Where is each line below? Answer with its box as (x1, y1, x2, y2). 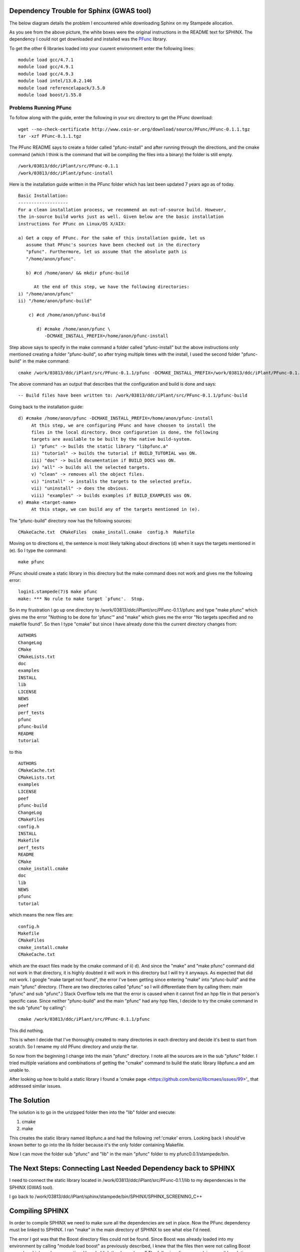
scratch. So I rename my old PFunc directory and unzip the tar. (9, 1044, 138, 1050)
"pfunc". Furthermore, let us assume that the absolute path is (25, 249, 187, 255)
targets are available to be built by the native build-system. (31, 436, 192, 442)
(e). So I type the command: (9, 547, 67, 553)
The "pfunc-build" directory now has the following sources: (9, 517, 132, 523)
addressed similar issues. (9, 1083, 62, 1089)
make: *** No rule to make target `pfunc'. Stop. (18, 596, 145, 601)
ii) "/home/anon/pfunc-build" (18, 298, 92, 304)
